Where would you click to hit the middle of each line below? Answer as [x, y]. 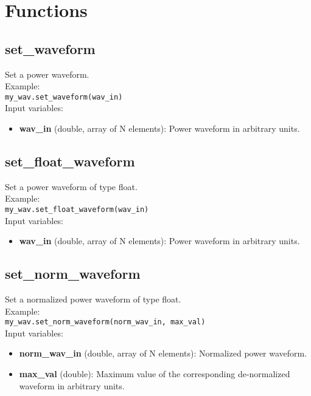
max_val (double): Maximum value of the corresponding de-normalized [155, 374]
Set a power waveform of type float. [71, 186]
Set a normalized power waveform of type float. [93, 299]
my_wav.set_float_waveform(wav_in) [77, 210]
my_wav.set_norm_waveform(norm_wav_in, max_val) [105, 322]
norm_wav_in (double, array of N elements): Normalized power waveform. [163, 353]
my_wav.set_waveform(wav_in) [64, 97]
